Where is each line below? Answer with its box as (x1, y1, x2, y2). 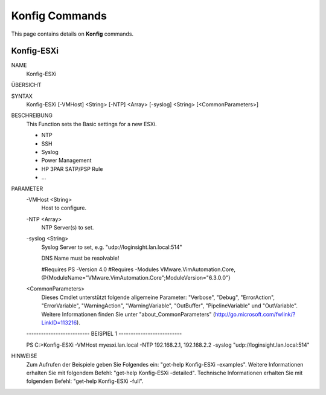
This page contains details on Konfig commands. (11, 30, 134, 37)
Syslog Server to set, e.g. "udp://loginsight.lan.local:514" (41, 243, 182, 251)
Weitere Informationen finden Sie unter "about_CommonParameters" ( (41, 310, 216, 318)
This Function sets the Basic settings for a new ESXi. (26, 120, 157, 127)
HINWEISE (11, 352, 37, 359)
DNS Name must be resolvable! (41, 254, 120, 262)
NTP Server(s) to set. (41, 224, 94, 231)
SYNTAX (11, 92, 33, 100)
